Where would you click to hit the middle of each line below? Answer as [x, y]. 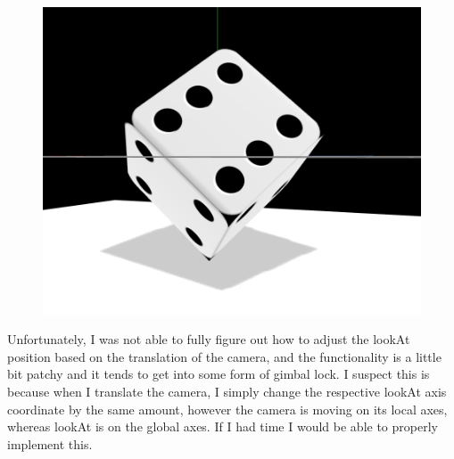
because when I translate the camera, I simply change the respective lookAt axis [227, 391]
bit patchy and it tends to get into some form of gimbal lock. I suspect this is [219, 374]
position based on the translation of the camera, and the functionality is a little [224, 356]
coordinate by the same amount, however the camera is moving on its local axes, [227, 409]
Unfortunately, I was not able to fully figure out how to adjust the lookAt [209, 339]
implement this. [50, 443]
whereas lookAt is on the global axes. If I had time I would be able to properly [223, 426]
